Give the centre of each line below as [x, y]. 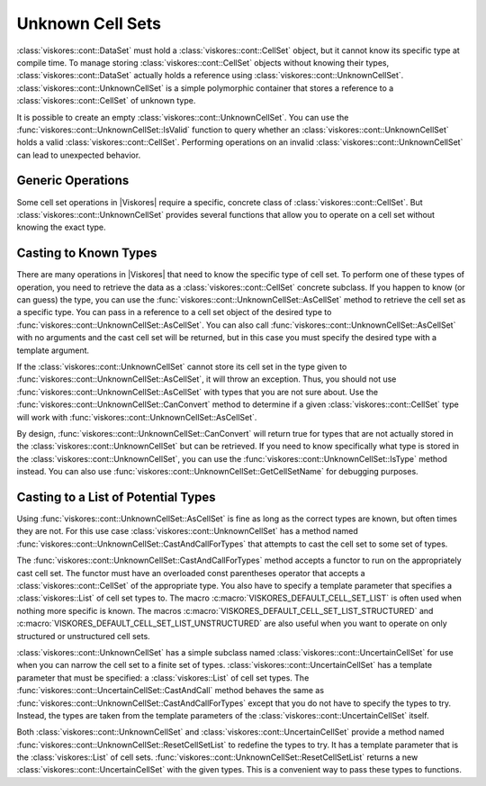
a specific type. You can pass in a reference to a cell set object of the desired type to [174, 312]
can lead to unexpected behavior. [79, 155]
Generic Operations [73, 181]
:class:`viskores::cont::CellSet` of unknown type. [106, 101]
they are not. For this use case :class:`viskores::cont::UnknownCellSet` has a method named [188, 531]
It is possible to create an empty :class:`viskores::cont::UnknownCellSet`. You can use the [183, 117]
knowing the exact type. [62, 227]
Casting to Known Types [87, 253]
